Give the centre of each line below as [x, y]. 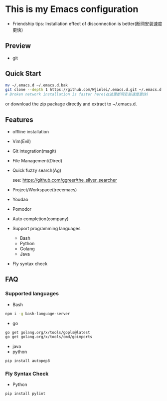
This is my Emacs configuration [72, 9]
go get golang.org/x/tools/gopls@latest [48, 332]
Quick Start [23, 74]
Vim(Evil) [22, 141]
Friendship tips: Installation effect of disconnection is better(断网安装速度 [87, 23]
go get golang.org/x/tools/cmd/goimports [49, 337]
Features [19, 120]
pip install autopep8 [28, 361]
